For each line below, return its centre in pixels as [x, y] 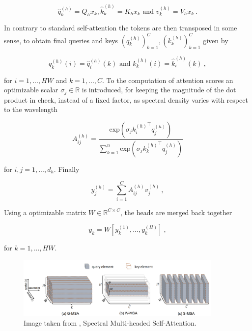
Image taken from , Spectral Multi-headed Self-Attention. [110, 323]
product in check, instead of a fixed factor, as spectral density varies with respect [126, 99]
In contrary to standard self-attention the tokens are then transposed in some [121, 28]
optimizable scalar [31, 90]
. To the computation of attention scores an [168, 80]
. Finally [67, 169]
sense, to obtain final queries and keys [61, 40]
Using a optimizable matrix [45, 212]
